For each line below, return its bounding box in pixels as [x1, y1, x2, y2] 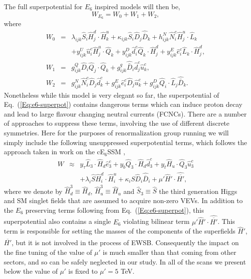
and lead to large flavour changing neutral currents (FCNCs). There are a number [4, 108, 247, 118]
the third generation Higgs [159, 186, 237, 196]
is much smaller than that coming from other [103, 247, 236, 257]
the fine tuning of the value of [4, 247, 92, 257]
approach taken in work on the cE [4, 147, 105, 157]
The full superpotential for [4, 1, 83, 11]
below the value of [4, 266, 58, 276]
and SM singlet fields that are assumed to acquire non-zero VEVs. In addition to [4, 195, 243, 205]
